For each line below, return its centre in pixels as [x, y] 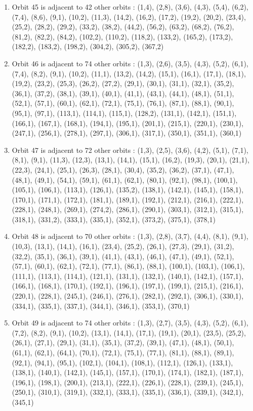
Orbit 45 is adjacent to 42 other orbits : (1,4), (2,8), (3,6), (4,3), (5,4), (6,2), [130, 7]
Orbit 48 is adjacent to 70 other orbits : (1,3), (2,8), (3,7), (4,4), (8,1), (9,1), [130, 236]
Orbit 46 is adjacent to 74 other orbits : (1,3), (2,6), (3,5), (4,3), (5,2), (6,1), [130, 63]
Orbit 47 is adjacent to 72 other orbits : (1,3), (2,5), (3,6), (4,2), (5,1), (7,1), [130, 150]
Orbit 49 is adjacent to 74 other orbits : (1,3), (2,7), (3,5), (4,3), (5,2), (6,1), [130, 323]
